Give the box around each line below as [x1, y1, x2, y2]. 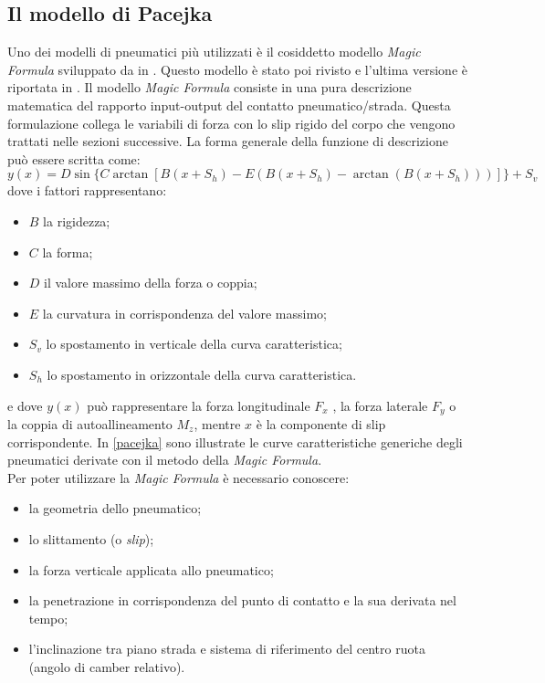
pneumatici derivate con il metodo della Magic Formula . [7, 450, 322, 469]
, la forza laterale [332, 395, 428, 415]
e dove [7, 395, 43, 415]
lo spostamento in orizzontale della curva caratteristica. [47, 364, 357, 384]
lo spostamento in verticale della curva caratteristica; [46, 334, 342, 353]
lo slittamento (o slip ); [28, 529, 154, 548]
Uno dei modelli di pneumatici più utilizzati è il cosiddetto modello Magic [7, 42, 421, 61]
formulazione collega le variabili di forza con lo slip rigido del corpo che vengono [7, 113, 456, 132]
